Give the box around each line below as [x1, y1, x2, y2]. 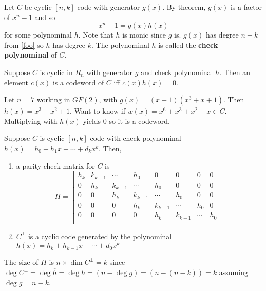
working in [36, 94, 70, 105]
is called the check [158, 39, 218, 50]
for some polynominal [4, 29, 72, 40]
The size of [4, 257, 39, 267]
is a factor [230, 2, 262, 12]
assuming [219, 267, 248, 277]
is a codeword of [52, 77, 104, 87]
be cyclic [24, 2, 52, 12]
